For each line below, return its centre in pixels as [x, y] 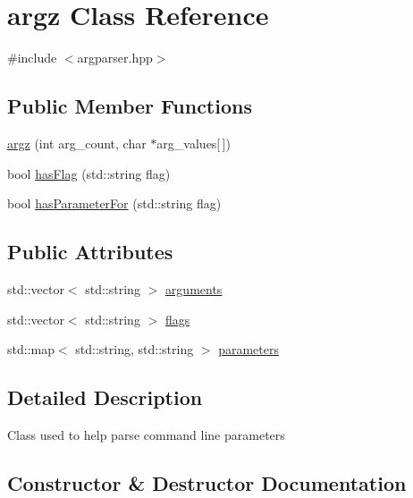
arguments [194, 288]
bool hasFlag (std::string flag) [89, 173]
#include [32, 58]
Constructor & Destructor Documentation [207, 482]
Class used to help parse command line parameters [146, 434]
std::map [31, 349]
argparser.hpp [115, 58]
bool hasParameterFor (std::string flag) [114, 203]
